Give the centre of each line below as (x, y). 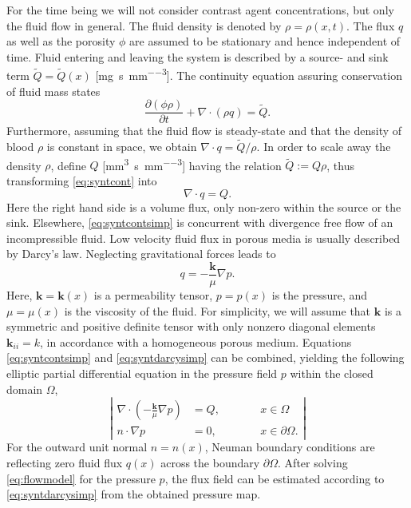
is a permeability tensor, (153, 294)
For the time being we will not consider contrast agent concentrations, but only (200, 10)
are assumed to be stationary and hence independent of (265, 41)
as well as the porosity (61, 41)
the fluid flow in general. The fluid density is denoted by (144, 25)
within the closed (332, 373)
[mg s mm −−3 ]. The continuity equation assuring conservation (249, 74)
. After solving (313, 462)
